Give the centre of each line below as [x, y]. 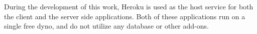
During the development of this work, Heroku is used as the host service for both [129, 6]
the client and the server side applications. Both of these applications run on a [125, 16]
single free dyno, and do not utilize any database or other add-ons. [106, 26]
